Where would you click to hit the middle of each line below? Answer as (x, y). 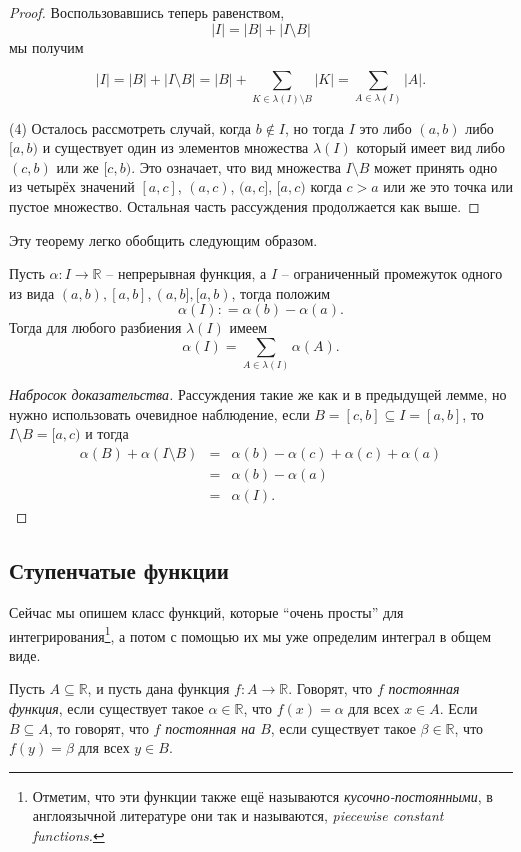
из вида (32, 292)
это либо (385, 127)
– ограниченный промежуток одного (392, 273)
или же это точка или (448, 186)
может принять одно (436, 166)
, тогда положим (281, 292)
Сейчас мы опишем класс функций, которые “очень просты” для (206, 611)
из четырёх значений (72, 186)
